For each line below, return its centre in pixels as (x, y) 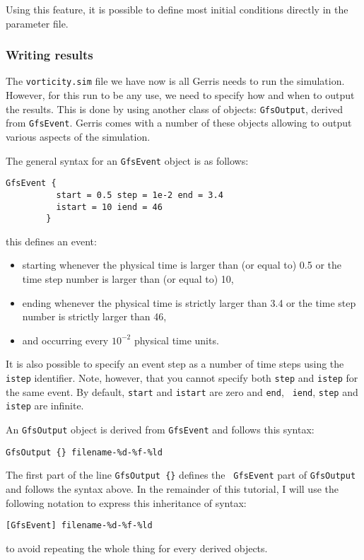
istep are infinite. (45, 406)
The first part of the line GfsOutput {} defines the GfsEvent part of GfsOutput (181, 475)
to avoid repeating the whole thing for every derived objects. (137, 548)
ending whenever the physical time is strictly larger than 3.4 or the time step (189, 302)
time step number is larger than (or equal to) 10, (128, 279)
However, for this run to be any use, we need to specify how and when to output (180, 95)
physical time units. (176, 340)
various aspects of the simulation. (78, 136)
